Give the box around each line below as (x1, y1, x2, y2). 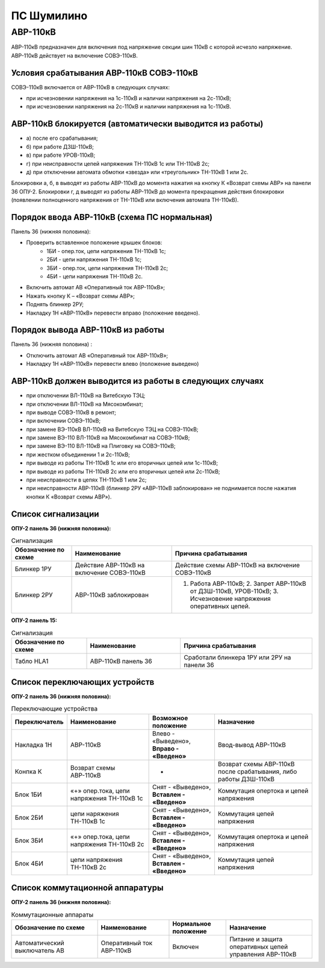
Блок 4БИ (14, 859, 43, 867)
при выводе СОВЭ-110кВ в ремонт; (26, 409, 117, 416)
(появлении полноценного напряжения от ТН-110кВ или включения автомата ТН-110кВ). (11, 196, 239, 204)
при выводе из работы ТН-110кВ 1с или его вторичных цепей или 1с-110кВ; (26, 459, 218, 467)
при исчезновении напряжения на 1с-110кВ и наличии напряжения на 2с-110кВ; (26, 95, 232, 102)
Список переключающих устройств (11, 677, 155, 687)
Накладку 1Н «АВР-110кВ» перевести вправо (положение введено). (26, 309, 200, 316)
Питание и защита (229, 935, 283, 943)
